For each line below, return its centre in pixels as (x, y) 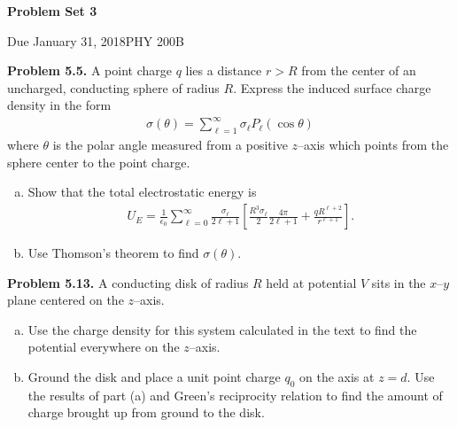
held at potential (311, 282)
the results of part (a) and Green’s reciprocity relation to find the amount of (235, 395)
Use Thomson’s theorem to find (113, 253)
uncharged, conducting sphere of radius (113, 87)
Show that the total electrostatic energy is (142, 192)
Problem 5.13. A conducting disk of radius (128, 282)
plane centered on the (66, 300)
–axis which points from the (373, 145)
